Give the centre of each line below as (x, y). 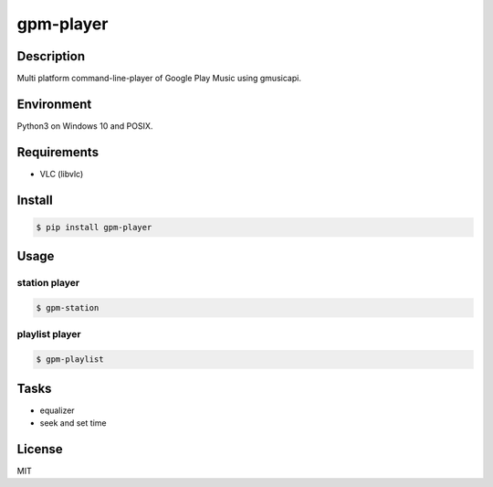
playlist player (49, 334)
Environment (54, 104)
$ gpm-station (68, 308)
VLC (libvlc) (62, 174)
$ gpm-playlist (70, 360)
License (40, 449)
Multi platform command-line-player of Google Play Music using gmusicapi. (159, 79)
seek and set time (73, 423)
